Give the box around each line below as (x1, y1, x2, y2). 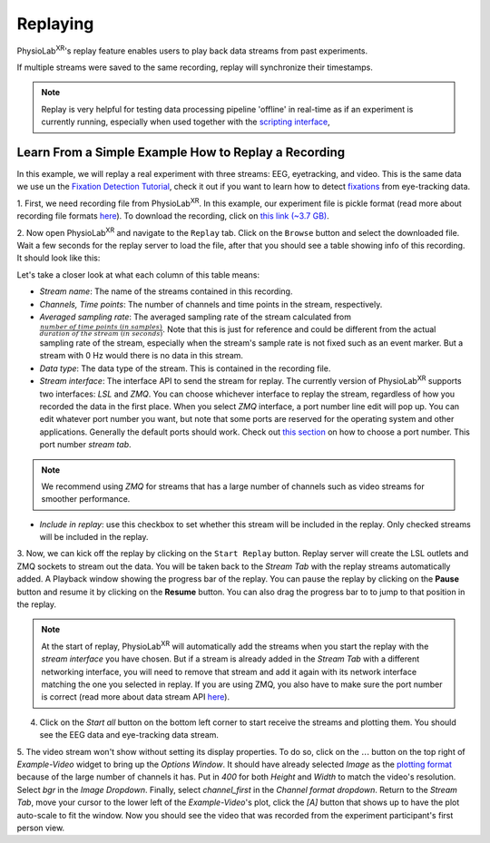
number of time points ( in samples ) (39, 322, 162, 331)
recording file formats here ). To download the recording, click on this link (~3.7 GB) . (16, 211, 330, 221)
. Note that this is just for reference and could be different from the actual (162, 324, 436, 335)
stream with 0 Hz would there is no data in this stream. (39, 350, 244, 361)
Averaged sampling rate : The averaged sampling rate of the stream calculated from (39, 311, 352, 322)
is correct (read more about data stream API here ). (41, 691, 230, 702)
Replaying (16, 14, 94, 34)
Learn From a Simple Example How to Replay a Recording (16, 144, 345, 160)
